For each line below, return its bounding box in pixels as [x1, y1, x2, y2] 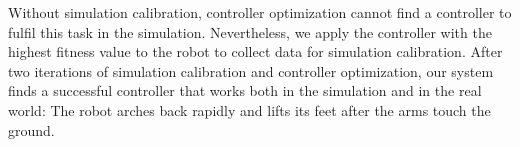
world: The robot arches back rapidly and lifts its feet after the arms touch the [8, 99, 491, 120]
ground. [8, 119, 55, 140]
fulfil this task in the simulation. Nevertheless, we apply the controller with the [8, 21, 492, 42]
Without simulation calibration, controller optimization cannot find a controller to [8, 2, 512, 22]
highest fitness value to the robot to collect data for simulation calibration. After [8, 41, 503, 62]
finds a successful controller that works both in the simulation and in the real [8, 80, 482, 101]
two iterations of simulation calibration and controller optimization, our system [8, 60, 494, 81]
